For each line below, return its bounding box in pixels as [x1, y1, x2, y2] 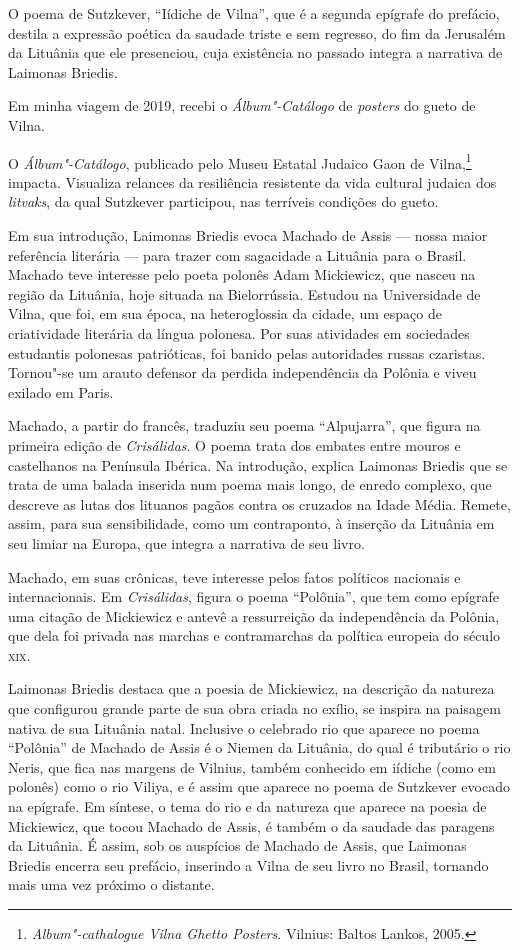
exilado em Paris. [8, 381, 114, 402]
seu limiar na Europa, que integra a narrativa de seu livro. [8, 532, 365, 553]
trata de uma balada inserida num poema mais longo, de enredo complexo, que [8, 474, 492, 495]
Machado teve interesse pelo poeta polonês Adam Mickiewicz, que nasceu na [8, 264, 476, 285]
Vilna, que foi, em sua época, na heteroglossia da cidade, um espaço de [8, 303, 442, 324]
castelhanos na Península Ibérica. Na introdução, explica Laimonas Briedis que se [8, 454, 508, 475]
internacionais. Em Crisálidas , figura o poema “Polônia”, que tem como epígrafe [8, 586, 499, 607]
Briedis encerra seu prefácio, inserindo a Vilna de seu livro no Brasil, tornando [8, 854, 489, 875]
